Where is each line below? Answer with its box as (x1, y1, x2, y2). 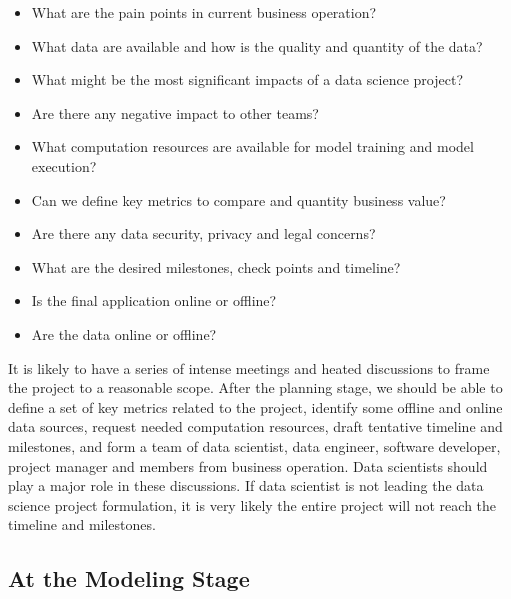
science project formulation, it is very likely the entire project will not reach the (8, 494, 497, 515)
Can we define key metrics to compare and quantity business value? (31, 189, 446, 210)
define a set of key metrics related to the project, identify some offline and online (8, 396, 503, 417)
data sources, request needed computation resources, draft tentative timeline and (8, 416, 503, 437)
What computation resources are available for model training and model (31, 136, 474, 157)
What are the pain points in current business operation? (31, 2, 377, 22)
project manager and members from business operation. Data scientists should (8, 455, 488, 476)
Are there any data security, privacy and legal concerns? (31, 223, 376, 244)
